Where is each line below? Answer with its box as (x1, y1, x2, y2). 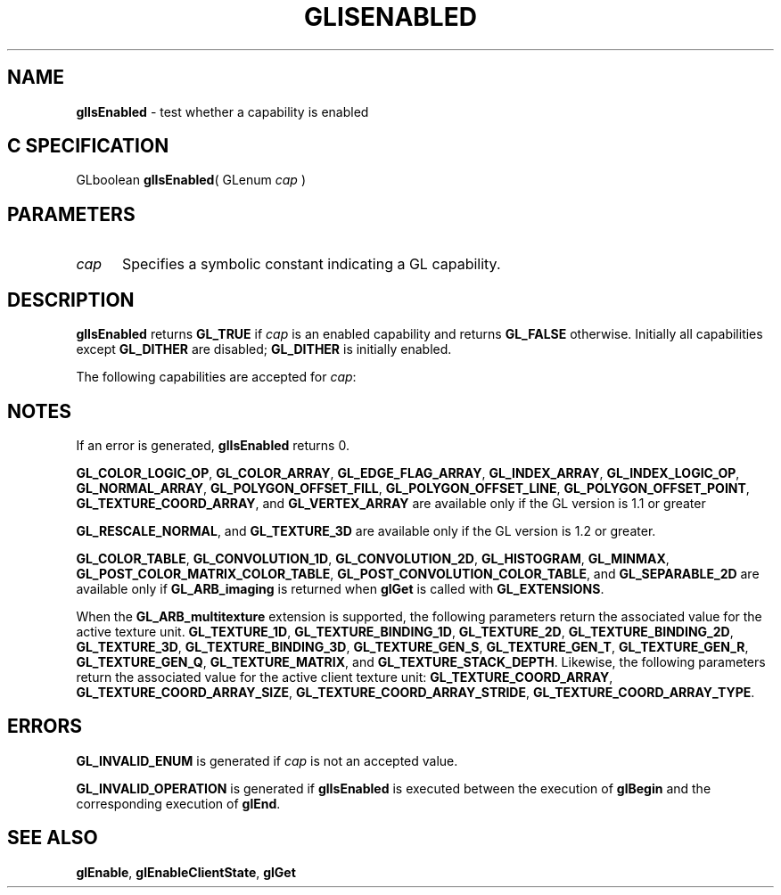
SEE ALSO (7, 826, 98, 850)
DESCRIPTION (7, 288, 135, 311)
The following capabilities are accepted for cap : (76, 369, 357, 385)
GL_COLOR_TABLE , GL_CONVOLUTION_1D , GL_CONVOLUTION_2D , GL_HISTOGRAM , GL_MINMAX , (76, 550, 670, 566)
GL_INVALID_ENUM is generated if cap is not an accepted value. (76, 752, 458, 768)
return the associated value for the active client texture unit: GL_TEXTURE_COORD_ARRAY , (76, 669, 613, 685)
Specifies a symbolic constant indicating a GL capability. (121, 255, 501, 274)
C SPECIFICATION (7, 135, 169, 158)
